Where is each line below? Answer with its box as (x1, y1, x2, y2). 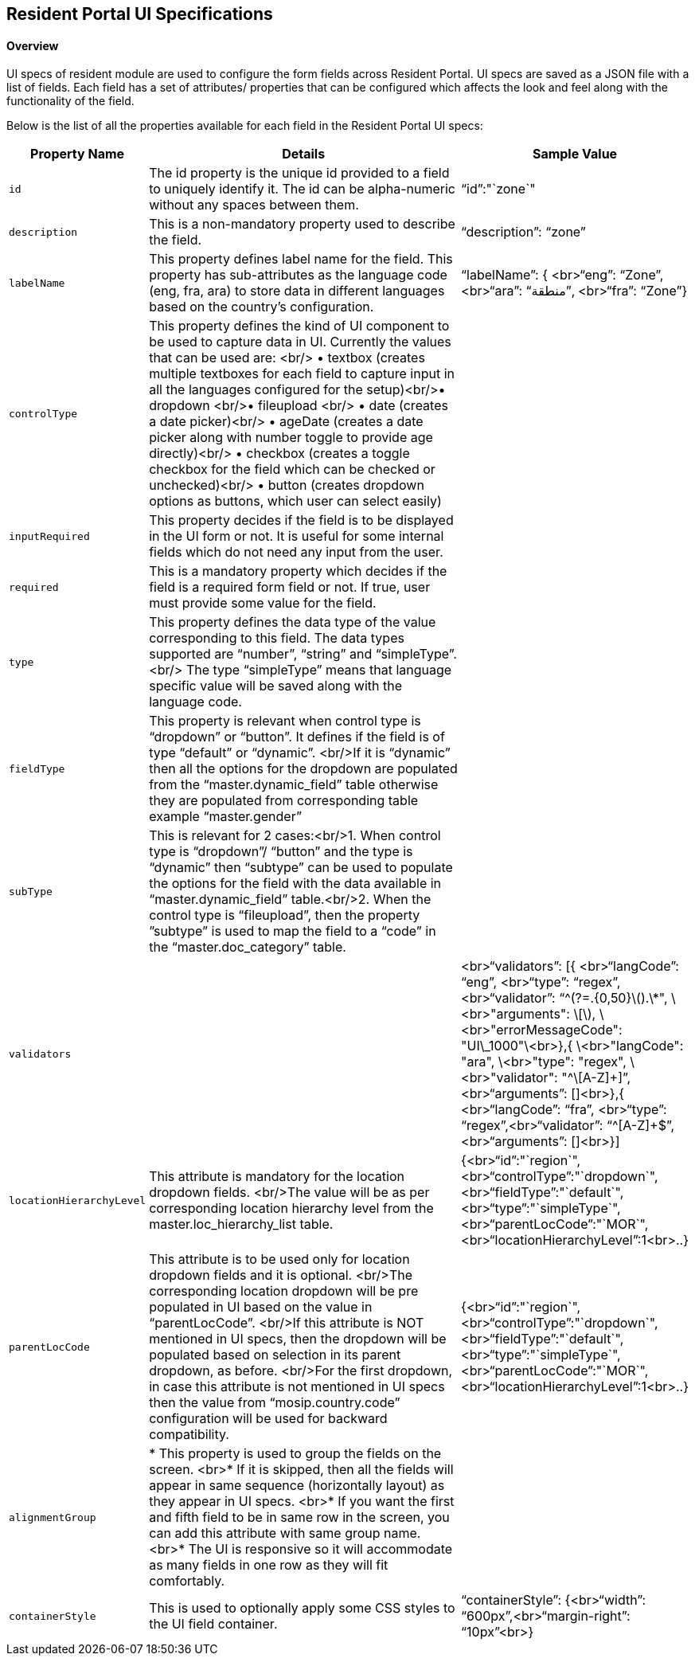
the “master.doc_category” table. (149, 939, 346, 956)
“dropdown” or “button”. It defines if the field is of (149, 729, 445, 745)
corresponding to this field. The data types (149, 630, 404, 647)
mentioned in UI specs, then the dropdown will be (149, 1331, 447, 1347)
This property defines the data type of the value (149, 614, 436, 631)
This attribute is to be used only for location (149, 1251, 410, 1268)
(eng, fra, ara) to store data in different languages (149, 283, 445, 299)
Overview (6, 38, 59, 53)
